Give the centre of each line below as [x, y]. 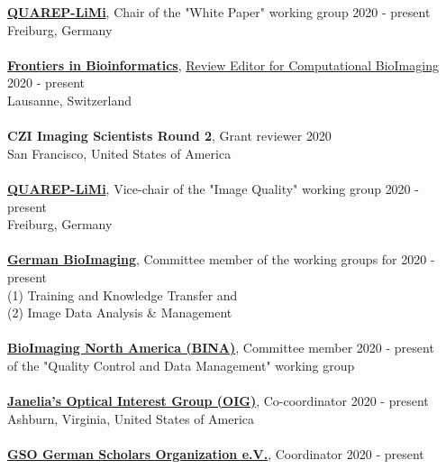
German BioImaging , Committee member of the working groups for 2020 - [221, 259]
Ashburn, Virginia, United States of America [131, 418]
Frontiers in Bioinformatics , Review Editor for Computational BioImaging [223, 64]
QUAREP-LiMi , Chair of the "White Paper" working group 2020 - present [219, 12]
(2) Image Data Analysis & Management [120, 313]
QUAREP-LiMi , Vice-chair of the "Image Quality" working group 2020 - [213, 188]
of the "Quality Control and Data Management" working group [181, 365]
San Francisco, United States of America [119, 153]
